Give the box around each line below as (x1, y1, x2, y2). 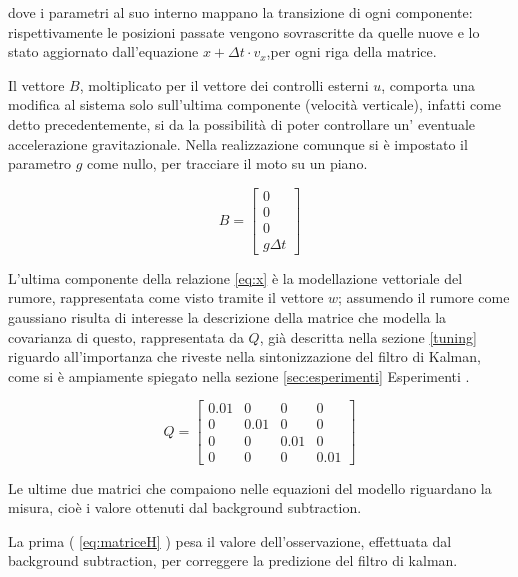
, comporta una (381, 74, 475, 95)
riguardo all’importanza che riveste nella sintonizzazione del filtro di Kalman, (8, 346, 481, 367)
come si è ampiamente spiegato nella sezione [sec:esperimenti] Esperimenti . (8, 365, 470, 386)
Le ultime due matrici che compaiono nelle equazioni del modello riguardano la (8, 477, 492, 498)
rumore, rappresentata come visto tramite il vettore (8, 287, 324, 308)
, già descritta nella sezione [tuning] (259, 326, 477, 347)
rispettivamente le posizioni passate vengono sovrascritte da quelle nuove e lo (8, 21, 480, 42)
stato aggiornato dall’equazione (8, 41, 199, 62)
